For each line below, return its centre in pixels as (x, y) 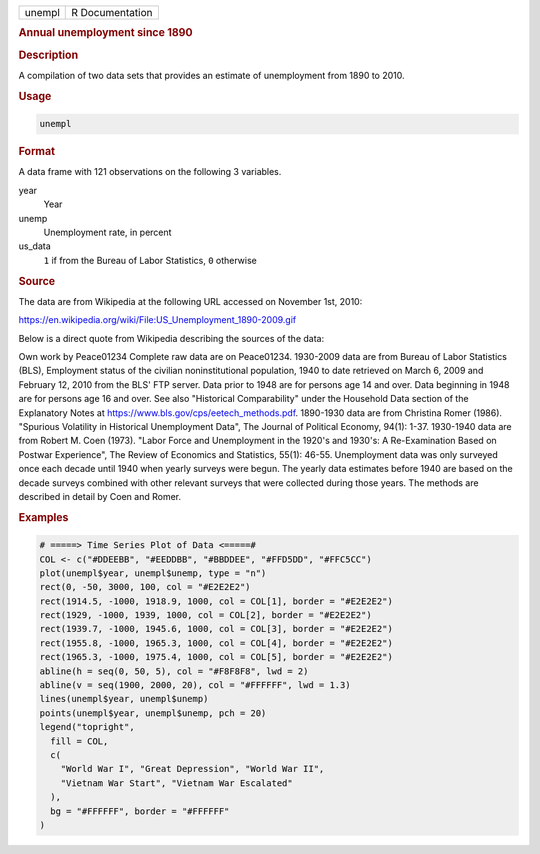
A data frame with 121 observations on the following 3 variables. (150, 172)
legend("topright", (87, 727)
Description (48, 55)
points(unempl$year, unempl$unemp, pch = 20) (153, 713)
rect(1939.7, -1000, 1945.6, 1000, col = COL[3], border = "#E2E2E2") (216, 629)
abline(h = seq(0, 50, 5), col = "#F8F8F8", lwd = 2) (174, 671)
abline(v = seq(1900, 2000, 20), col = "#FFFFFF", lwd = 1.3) (195, 685)
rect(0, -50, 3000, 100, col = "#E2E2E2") (145, 587)
